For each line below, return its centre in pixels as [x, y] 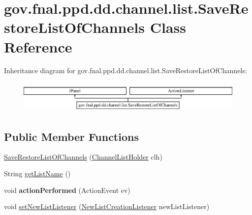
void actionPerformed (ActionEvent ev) [67, 190]
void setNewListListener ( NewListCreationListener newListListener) [107, 206]
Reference [38, 46]
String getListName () [37, 173]
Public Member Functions [71, 136]
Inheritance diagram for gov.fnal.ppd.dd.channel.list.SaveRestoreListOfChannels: [126, 70]
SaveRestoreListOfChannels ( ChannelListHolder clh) [83, 157]
